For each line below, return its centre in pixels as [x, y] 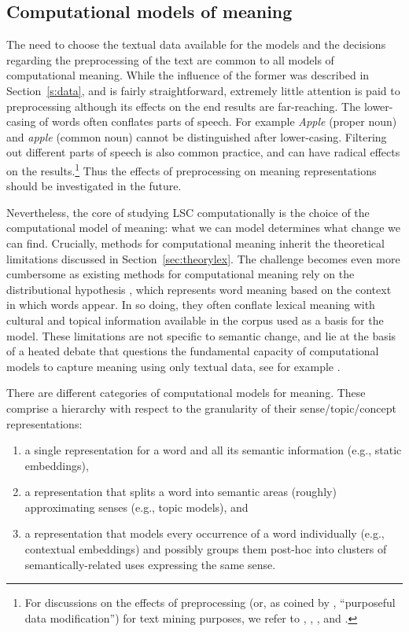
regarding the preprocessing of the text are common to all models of [170, 59]
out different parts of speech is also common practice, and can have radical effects [203, 152]
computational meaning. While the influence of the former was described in [188, 75]
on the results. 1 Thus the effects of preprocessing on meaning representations [192, 169]
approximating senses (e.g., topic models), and [136, 507]
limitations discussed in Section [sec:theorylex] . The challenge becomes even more [203, 258]
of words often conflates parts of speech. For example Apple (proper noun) [218, 121]
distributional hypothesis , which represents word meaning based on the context [199, 289]
